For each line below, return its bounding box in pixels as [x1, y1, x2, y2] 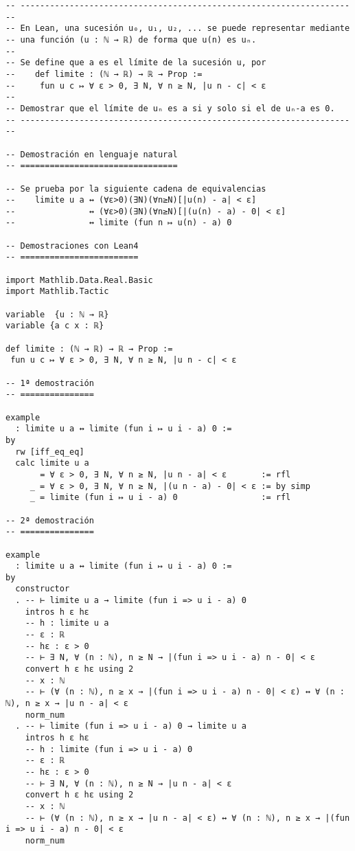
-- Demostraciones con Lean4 [5, 240, 139, 251]
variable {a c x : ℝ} [5, 321, 104, 331]
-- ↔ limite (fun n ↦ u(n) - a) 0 [5, 218, 232, 228]
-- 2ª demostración [5, 515, 94, 525]
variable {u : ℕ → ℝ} [5, 309, 109, 319]
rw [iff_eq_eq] [15, 446, 84, 457]
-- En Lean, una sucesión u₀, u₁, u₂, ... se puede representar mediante [5, 23, 350, 34]
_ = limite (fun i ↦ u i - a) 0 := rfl [30, 492, 291, 503]
